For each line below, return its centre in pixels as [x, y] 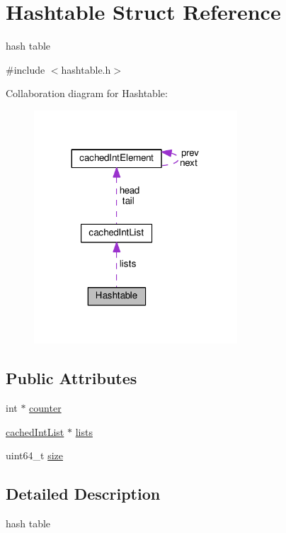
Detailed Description [83, 494]
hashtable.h [86, 69]
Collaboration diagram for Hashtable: [87, 93]
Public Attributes [71, 378]
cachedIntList [35, 431]
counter [45, 408]
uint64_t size [34, 455]
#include [25, 69]
